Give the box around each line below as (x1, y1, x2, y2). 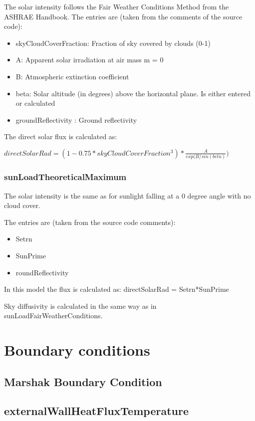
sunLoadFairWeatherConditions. (4, 310, 103, 321)
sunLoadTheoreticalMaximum (4, 171, 127, 183)
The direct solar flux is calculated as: (4, 131, 117, 142)
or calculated (15, 98, 55, 108)
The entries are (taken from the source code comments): (4, 216, 176, 227)
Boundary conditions (4, 340, 150, 360)
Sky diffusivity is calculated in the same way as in (4, 300, 157, 311)
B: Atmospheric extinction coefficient (15, 71, 129, 81)
